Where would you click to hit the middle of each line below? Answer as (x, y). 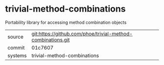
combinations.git (51, 40)
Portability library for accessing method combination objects (66, 22)
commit (16, 48)
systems (17, 55)
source (15, 36)
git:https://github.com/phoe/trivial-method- (82, 33)
